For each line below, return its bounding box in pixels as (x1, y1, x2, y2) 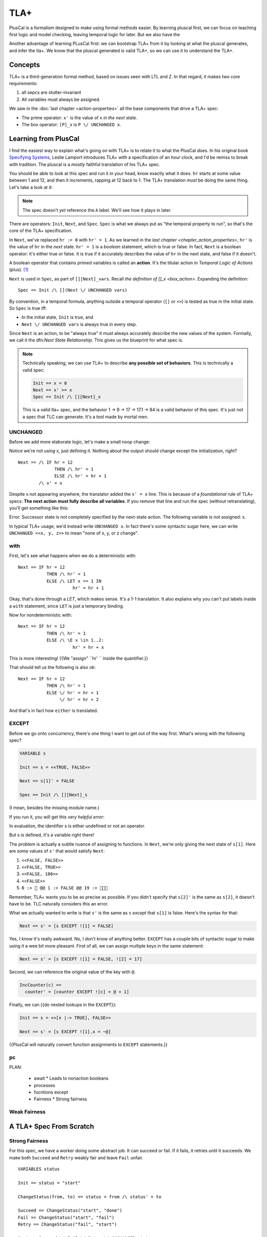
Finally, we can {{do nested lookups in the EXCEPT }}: (9, 1002, 117, 1007)
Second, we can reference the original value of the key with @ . (9, 969, 136, 975)
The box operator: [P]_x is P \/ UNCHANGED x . (21, 121, 121, 127)
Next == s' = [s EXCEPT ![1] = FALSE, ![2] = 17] (19, 956, 142, 962)
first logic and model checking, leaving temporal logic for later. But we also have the (9, 31, 180, 37)
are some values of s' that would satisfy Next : (9, 848, 105, 854)
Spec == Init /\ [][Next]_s (19, 792, 88, 798)
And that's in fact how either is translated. (9, 708, 98, 714)
